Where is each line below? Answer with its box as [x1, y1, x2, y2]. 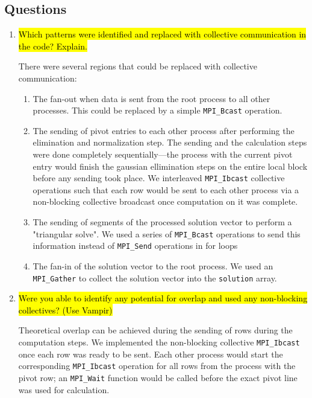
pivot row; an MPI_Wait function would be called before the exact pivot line [18, 371, 298, 384]
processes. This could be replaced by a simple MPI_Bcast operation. [33, 104, 282, 117]
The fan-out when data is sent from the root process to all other [33, 92, 270, 104]
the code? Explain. [18, 39, 87, 52]
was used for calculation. [18, 383, 110, 396]
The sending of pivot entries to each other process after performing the [33, 124, 295, 136]
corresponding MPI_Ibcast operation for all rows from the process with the [18, 359, 296, 372]
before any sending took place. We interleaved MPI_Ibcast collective [33, 172, 285, 184]
